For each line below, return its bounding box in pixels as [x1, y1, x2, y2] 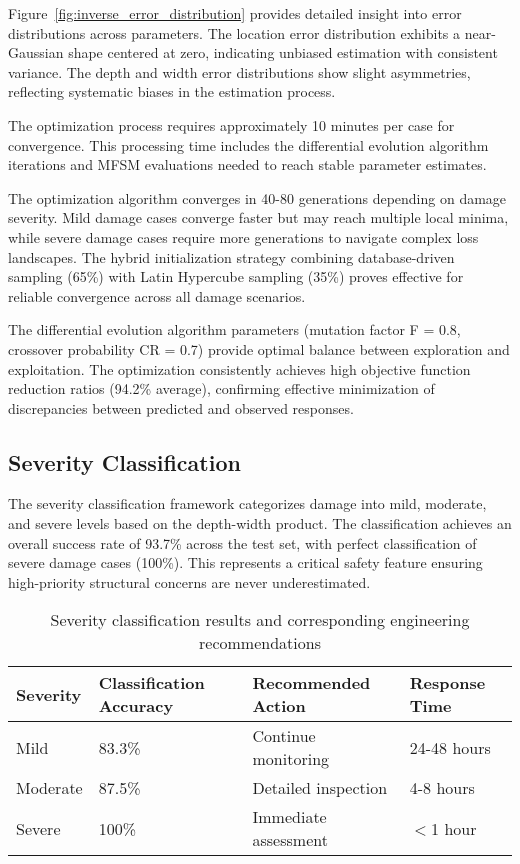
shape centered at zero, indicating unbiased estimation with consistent [68, 42, 498, 63]
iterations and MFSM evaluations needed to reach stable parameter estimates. [8, 154, 487, 175]
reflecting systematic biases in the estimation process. [8, 81, 336, 102]
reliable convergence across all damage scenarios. [8, 285, 306, 306]
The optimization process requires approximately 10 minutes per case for [8, 114, 455, 135]
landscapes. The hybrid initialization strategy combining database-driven [8, 246, 455, 267]
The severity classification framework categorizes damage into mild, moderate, [8, 493, 487, 514]
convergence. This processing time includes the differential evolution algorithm [8, 134, 489, 155]
